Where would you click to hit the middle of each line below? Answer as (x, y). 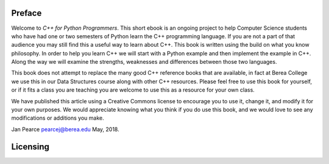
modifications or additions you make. (58, 118)
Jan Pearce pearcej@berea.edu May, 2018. (65, 129)
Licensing (30, 147)
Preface (27, 13)
